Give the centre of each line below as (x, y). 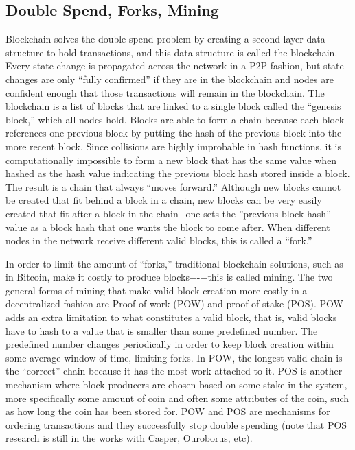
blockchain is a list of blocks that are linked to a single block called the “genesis (173, 106)
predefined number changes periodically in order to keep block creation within (170, 344)
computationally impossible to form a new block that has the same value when (171, 159)
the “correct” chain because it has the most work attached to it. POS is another (174, 371)
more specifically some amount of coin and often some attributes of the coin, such (177, 398)
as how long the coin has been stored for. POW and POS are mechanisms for (168, 411)
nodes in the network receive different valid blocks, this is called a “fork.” (159, 240)
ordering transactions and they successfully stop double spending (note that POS (176, 424)
